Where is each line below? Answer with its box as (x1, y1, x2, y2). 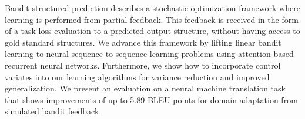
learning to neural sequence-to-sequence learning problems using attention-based (5, 47, 294, 60)
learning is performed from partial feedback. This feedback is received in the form (5, 13, 299, 25)
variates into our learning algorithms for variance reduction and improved (5, 70, 270, 83)
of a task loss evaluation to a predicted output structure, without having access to (5, 25, 300, 37)
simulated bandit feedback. (5, 105, 102, 117)
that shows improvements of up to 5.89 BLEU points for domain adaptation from (5, 93, 298, 106)
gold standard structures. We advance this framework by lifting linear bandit (5, 36, 281, 48)
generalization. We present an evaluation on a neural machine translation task (5, 82, 286, 94)
